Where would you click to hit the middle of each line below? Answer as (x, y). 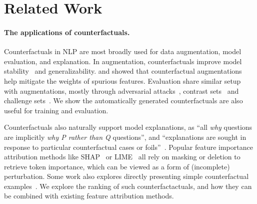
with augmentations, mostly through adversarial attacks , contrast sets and (121, 90)
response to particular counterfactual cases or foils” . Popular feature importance (128, 147)
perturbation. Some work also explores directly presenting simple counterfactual (126, 176)
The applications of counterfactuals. (67, 32)
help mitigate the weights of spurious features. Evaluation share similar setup (122, 80)
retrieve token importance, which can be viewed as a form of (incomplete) (117, 166)
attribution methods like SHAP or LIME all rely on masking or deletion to (122, 157)
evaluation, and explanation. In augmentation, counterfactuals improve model (123, 61)
